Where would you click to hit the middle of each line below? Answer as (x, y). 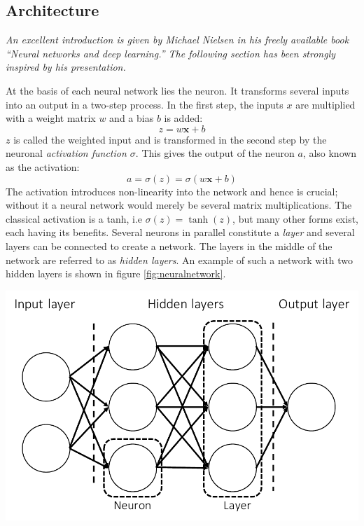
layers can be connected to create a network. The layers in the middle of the (169, 245)
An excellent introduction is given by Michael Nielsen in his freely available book (177, 40)
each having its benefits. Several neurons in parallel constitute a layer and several (180, 232)
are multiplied (325, 104)
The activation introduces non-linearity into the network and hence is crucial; (172, 191)
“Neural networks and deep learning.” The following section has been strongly (171, 53)
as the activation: (43, 166)
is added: (183, 118)
